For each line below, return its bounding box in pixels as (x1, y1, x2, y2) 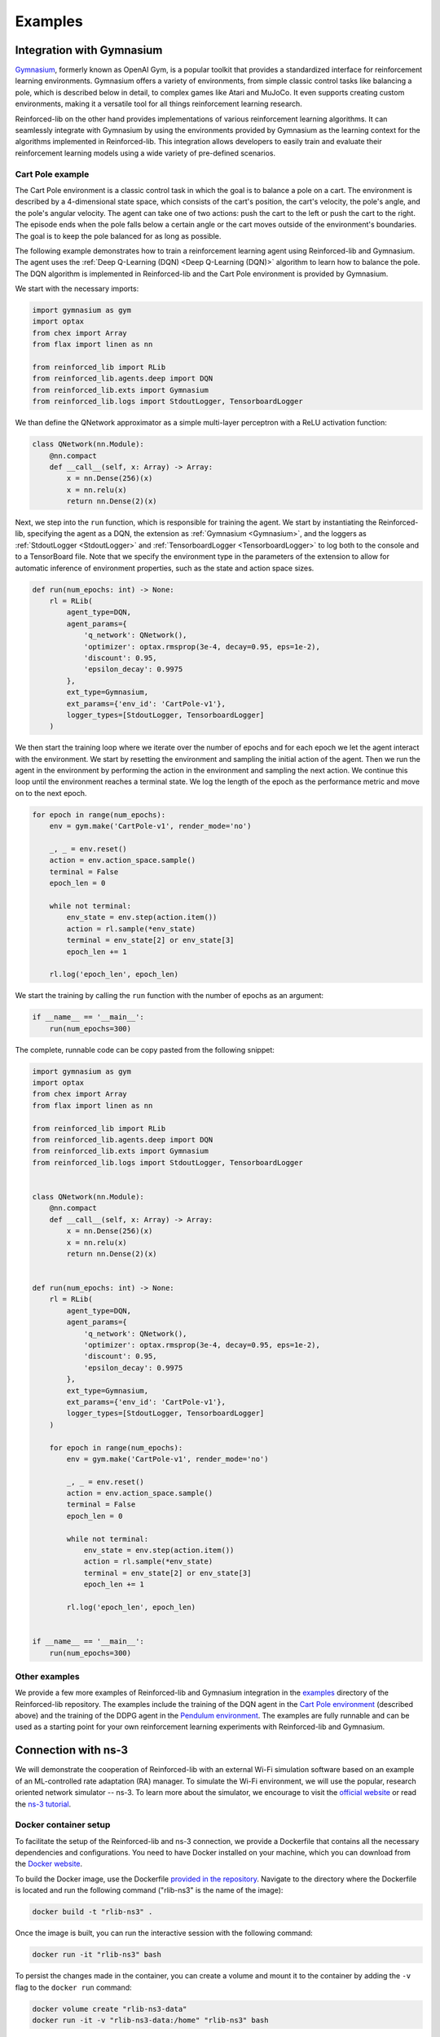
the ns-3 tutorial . (15, 1799, 72, 1809)
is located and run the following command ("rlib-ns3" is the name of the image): (15, 1885, 284, 1895)
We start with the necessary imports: (15, 284, 139, 293)
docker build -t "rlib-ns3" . (32, 1907, 153, 1916)
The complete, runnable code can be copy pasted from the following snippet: (15, 1045, 275, 1054)
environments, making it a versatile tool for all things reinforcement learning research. (15, 99, 303, 109)
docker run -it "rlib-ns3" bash (32, 1950, 162, 1960)
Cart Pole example (15, 168, 90, 179)
